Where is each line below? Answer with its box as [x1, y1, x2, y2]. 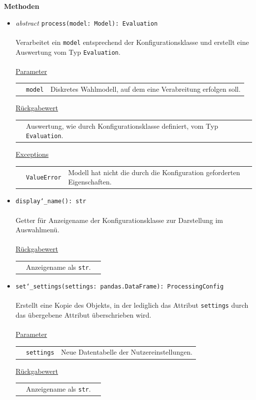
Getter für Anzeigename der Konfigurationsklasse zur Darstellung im [15, 215, 224, 225]
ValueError [26, 174, 62, 182]
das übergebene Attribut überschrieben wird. [15, 309, 152, 320]
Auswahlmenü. [15, 224, 60, 235]
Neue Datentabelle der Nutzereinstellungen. [61, 347, 192, 357]
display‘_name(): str [15, 198, 86, 205]
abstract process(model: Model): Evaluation [15, 17, 158, 28]
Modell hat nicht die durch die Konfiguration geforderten [68, 167, 240, 177]
